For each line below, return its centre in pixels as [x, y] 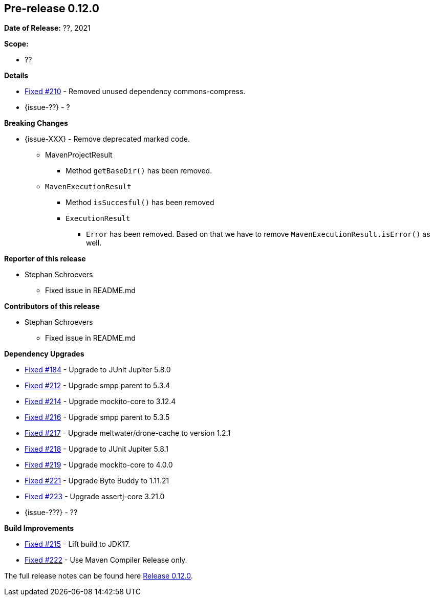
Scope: [16, 44]
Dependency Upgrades [44, 354]
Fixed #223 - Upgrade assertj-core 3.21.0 [95, 497]
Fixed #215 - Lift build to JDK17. [78, 544]
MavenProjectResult [79, 155]
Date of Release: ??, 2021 [47, 28]
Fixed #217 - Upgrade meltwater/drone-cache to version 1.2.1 [128, 433]
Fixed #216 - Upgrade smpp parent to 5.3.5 [97, 417]
